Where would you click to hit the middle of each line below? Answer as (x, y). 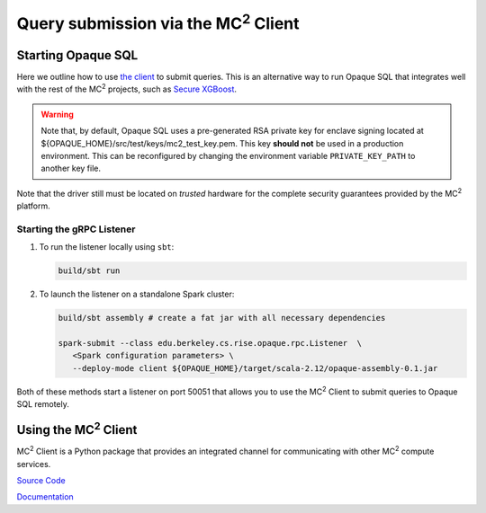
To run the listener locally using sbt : (107, 247)
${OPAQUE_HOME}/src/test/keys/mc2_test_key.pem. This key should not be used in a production (222, 143)
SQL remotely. (43, 404)
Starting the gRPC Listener (76, 229)
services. (34, 464)
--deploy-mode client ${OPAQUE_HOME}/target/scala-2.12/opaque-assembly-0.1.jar (255, 368)
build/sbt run (89, 271)
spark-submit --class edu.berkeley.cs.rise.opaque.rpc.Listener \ (210, 343)
